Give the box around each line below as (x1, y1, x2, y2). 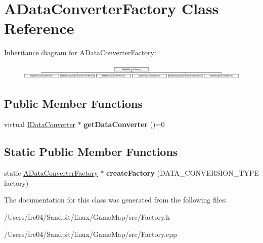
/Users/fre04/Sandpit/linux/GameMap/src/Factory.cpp (4, 228, 177, 239)
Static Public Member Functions (4, 144, 178, 159)
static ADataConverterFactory (4, 168, 98, 178)
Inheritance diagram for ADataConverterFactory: (4, 47, 156, 58)
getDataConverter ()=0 (83, 119, 165, 130)
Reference (4, 18, 74, 38)
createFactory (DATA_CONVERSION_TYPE (106, 168, 259, 178)
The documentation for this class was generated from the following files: (4, 194, 227, 205)
